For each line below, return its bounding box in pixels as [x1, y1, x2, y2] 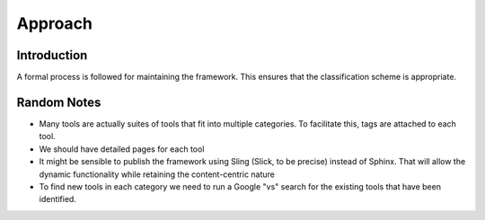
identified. [39, 194, 76, 205]
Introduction [16, 48, 88, 63]
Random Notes [16, 94, 101, 110]
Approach [16, 13, 93, 33]
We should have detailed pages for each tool [39, 144, 205, 154]
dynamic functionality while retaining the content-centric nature [39, 169, 276, 180]
